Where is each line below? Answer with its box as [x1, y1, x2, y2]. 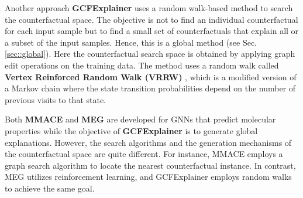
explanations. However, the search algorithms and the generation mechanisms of [5, 136, 292, 148]
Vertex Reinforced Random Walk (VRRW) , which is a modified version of [5, 70, 297, 83]
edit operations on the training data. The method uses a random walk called [5, 59, 279, 71]
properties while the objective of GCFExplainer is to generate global [5, 124, 258, 136]
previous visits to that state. [5, 93, 106, 105]
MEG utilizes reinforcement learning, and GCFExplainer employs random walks [5, 170, 292, 183]
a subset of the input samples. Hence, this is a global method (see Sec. [5, 36, 257, 48]
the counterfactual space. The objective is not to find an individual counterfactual [5, 13, 298, 25]
